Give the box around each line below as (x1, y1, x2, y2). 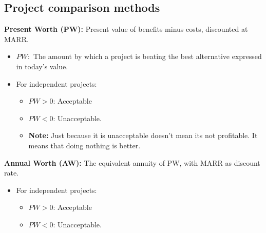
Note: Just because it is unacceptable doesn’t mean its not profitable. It (28, 130, 258, 141)
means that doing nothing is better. (28, 140, 141, 150)
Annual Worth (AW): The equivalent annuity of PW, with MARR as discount (4, 157, 260, 168)
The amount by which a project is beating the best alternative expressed (33, 51, 262, 62)
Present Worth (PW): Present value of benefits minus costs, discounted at (4, 24, 248, 34)
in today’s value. (16, 61, 68, 71)
